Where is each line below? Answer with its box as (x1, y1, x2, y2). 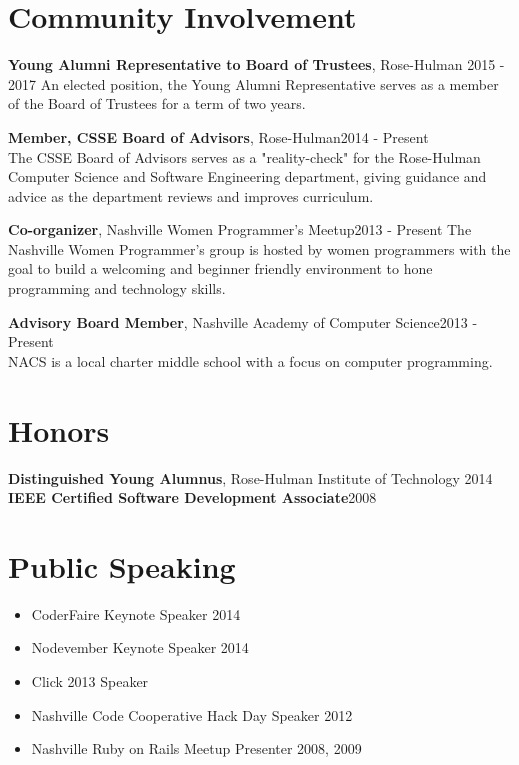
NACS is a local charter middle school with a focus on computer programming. (8, 350, 493, 371)
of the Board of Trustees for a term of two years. (8, 93, 306, 114)
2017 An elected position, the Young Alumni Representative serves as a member (8, 73, 499, 94)
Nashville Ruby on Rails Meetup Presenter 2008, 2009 (31, 738, 362, 759)
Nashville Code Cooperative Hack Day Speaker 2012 (31, 704, 353, 725)
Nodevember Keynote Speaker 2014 (31, 637, 249, 658)
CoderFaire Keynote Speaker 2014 (31, 603, 241, 624)
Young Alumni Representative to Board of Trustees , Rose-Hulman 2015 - (8, 54, 505, 75)
